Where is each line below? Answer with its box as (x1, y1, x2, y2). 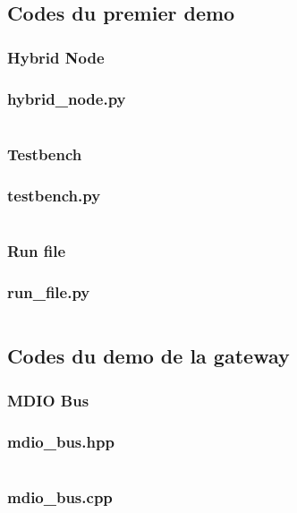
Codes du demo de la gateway (7, 342, 290, 370)
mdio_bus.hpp (7, 430, 115, 452)
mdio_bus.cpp (7, 485, 113, 508)
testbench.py (7, 184, 101, 206)
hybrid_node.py (7, 87, 126, 109)
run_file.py (7, 280, 90, 303)
